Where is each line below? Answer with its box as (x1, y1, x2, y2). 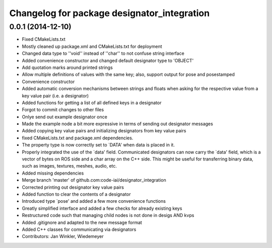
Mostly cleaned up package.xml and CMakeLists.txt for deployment (22, 43, 162, 49)
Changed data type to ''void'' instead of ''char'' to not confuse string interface (22, 50, 185, 56)
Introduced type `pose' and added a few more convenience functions (22, 198, 166, 204)
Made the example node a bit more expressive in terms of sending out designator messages (22, 121, 214, 127)
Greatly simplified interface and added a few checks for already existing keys (22, 205, 182, 211)
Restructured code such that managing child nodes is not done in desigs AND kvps (22, 212, 194, 218)
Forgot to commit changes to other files (22, 107, 104, 113)
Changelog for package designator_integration (9, 8, 210, 19)
